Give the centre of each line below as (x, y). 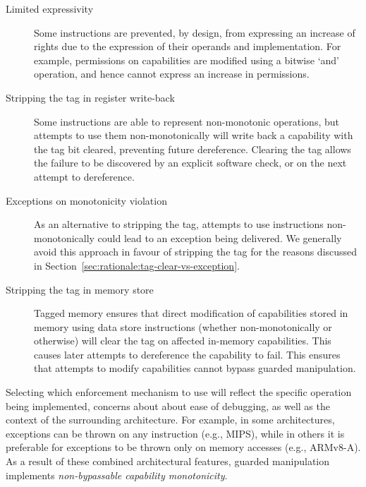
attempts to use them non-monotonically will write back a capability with (194, 135)
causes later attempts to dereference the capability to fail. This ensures (187, 354)
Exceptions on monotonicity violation (86, 200)
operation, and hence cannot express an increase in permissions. (172, 74)
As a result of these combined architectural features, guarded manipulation (168, 461)
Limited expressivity (50, 8)
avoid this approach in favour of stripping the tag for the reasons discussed (196, 252)
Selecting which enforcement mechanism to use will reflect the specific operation (179, 392)
